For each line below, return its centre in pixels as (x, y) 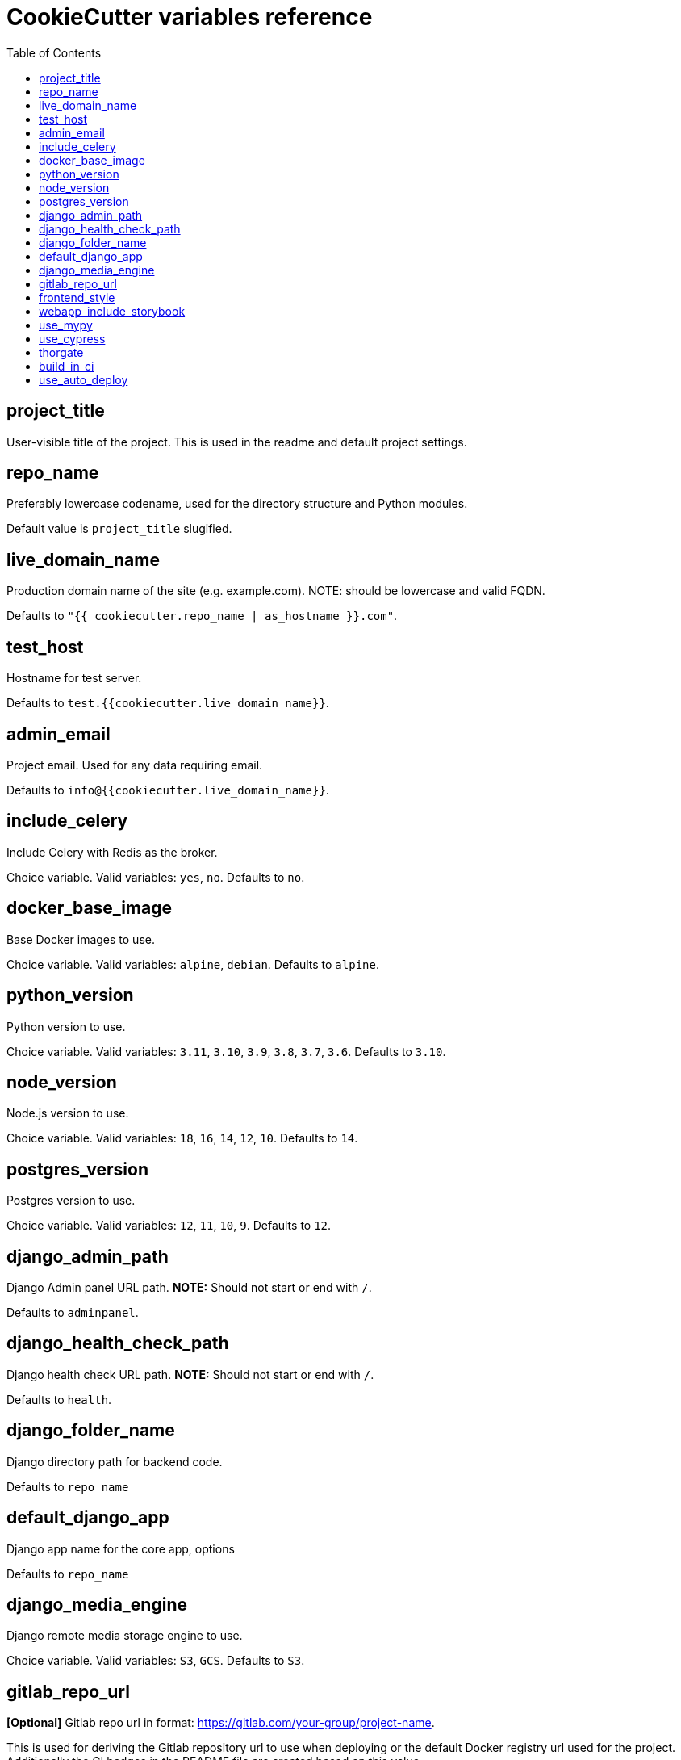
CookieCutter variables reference (190, 17)
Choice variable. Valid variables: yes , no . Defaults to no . (156, 877)
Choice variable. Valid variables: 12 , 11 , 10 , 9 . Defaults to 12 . (169, 1226)
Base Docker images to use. (81, 939)
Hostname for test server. (74, 678)
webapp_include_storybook (112, 311)
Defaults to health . (59, 1399)
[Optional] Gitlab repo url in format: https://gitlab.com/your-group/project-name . (221, 1723)
